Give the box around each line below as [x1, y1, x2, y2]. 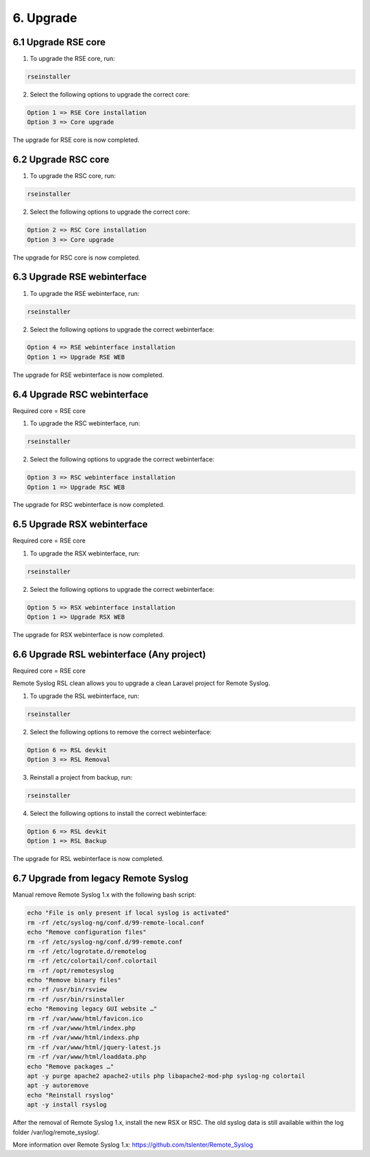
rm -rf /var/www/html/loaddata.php [27, 1053, 147, 1061]
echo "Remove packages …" [27, 1062, 114, 1070]
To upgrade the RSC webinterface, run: [29, 419, 140, 427]
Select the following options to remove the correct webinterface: [29, 727, 212, 736]
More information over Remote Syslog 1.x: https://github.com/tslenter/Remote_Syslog [12, 1141, 254, 1149]
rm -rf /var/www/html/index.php [27, 1024, 136, 1032]
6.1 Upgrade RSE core [12, 36, 106, 48]
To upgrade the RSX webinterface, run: [29, 549, 140, 558]
